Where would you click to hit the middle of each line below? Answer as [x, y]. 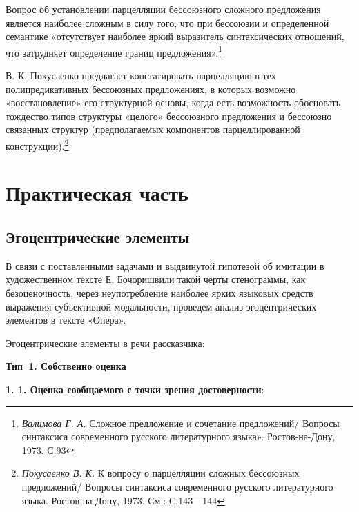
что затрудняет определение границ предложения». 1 [114, 51]
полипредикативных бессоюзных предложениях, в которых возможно [151, 89]
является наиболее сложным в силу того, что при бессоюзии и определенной [167, 22]
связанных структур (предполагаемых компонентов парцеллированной [153, 129]
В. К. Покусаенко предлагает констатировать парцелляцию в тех [141, 76]
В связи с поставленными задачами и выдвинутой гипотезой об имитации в [165, 265]
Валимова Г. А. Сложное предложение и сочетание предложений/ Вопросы [181, 423]
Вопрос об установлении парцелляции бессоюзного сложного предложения [163, 9]
